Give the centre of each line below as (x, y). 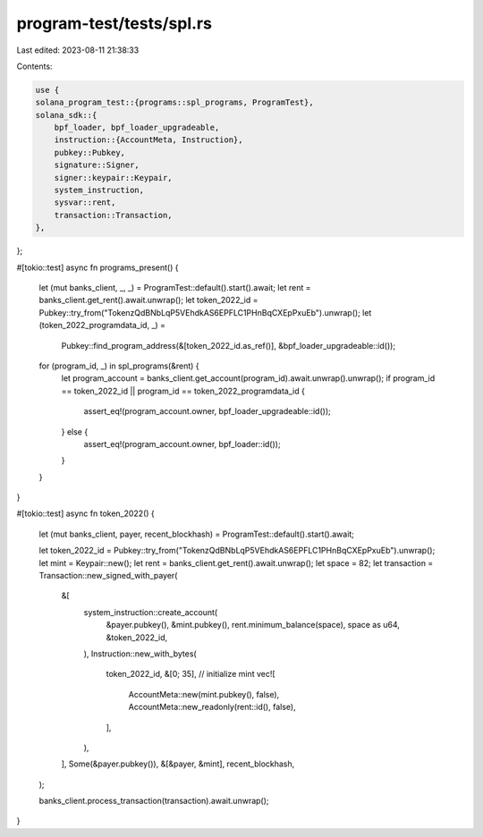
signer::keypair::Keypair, (114, 178)
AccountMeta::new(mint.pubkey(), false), (204, 694)
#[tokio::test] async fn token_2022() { (86, 513)
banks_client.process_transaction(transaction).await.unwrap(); (154, 801)
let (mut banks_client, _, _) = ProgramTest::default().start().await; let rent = (175, 287)
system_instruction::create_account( (151, 612)
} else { (75, 431)
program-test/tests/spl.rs (114, 23)
